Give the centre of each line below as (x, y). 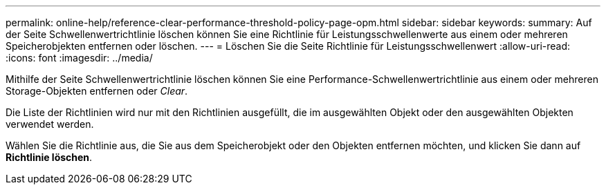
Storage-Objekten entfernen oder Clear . (97, 91)
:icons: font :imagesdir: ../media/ (79, 58)
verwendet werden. (50, 124)
